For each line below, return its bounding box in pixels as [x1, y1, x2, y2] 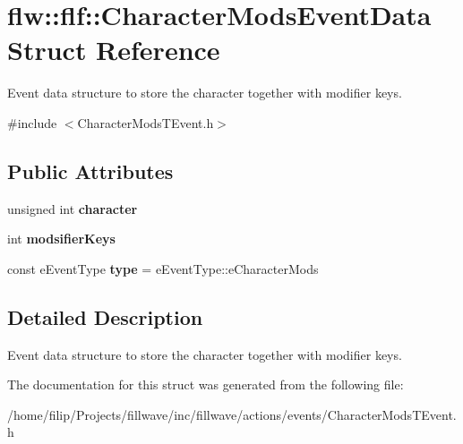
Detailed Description [7, 303, 203, 330]
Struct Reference [7, 31, 220, 68]
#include [7, 113, 57, 132]
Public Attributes [7, 157, 174, 184]
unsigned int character [7, 199, 138, 218]
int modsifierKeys [7, 229, 116, 248]
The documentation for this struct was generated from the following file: [7, 375, 404, 394]
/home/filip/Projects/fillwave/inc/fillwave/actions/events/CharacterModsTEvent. [7, 405, 457, 423]
